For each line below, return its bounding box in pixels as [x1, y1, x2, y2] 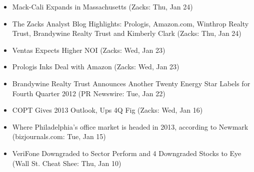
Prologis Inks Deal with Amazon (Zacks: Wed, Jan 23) [12, 61, 179, 72]
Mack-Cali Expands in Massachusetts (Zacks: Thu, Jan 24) [12, 1, 193, 11]
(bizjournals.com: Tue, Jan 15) [12, 131, 106, 142]
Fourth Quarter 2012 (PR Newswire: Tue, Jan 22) [12, 88, 165, 98]
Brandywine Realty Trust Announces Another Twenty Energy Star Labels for [12, 78, 250, 88]
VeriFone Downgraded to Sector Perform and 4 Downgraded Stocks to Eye [12, 148, 241, 158]
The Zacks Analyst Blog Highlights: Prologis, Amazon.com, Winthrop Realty [12, 18, 249, 28]
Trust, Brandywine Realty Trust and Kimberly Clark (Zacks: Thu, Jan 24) [12, 28, 241, 38]
